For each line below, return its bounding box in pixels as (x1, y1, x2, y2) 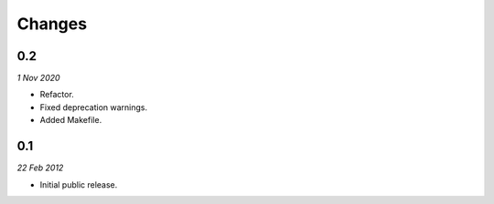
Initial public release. (39, 178, 118, 190)
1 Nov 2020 (16, 73, 60, 84)
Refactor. (39, 89, 75, 100)
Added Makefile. (39, 115, 102, 126)
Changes (16, 14, 87, 34)
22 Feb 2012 (16, 162, 64, 173)
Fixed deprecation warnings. (39, 101, 148, 113)
